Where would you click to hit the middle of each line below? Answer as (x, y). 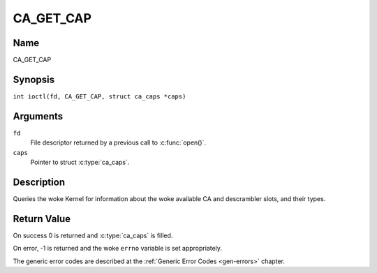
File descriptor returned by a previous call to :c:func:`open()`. (118, 142)
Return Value (42, 219)
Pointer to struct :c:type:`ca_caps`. (80, 162)
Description (39, 182)
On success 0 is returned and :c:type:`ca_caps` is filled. (93, 235)
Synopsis (34, 79)
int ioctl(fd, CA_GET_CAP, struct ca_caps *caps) (99, 96)
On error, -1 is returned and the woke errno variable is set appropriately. (118, 249)
